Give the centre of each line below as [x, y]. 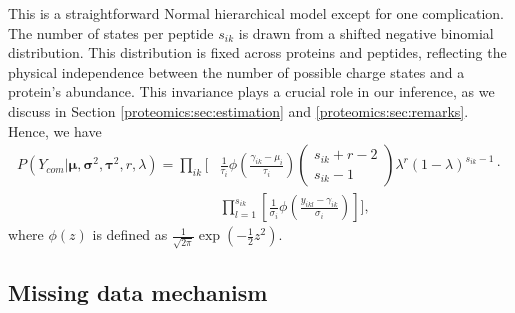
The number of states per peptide [111, 32]
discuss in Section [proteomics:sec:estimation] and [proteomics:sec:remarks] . [238, 110]
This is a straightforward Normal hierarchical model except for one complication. [256, 13]
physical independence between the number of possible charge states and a [236, 71]
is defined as [130, 234]
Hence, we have [55, 130]
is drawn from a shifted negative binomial [366, 32]
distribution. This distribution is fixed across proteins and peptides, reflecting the [257, 52]
